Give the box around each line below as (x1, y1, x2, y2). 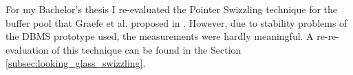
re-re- (317, 29, 340, 43)
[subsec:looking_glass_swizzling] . (6, 56, 146, 70)
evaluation (6, 42, 49, 56)
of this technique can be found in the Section (52, 42, 242, 56)
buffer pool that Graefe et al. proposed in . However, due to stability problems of (6, 15, 347, 30)
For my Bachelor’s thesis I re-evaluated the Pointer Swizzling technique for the (6, 2, 338, 16)
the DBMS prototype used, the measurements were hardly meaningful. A (6, 29, 314, 43)
